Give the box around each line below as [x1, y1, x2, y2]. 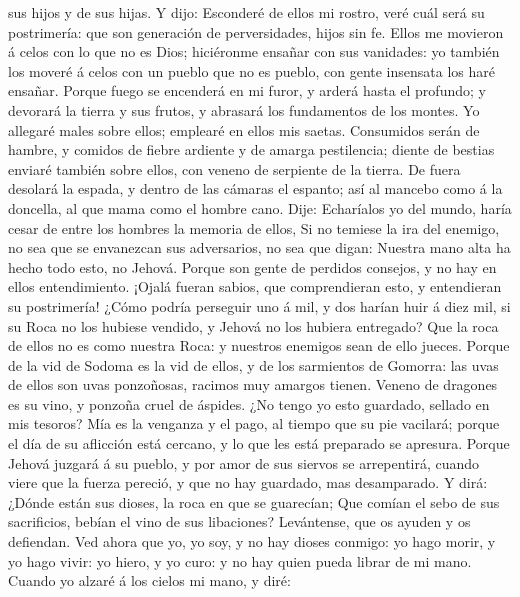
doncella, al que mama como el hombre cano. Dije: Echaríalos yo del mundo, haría [8, 197, 512, 218]
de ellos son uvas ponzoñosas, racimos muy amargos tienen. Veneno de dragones [8, 374, 498, 395]
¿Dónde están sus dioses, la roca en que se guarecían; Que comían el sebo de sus [8, 491, 500, 512]
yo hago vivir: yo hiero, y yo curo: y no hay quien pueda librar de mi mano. [8, 550, 472, 571]
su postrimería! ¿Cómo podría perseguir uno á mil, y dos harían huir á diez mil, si [8, 295, 511, 316]
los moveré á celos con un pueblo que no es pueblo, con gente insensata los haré [8, 60, 495, 81]
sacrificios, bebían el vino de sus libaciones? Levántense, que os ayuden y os [8, 511, 471, 532]
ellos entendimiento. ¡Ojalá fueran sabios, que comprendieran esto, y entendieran [8, 276, 502, 297]
